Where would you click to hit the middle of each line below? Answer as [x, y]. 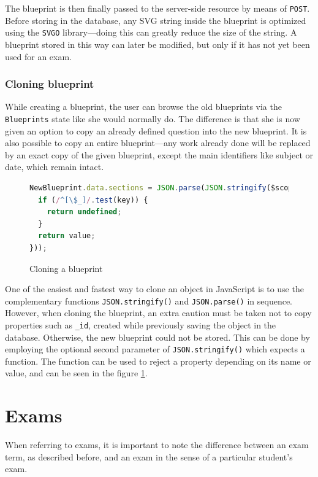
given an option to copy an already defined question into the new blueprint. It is [156, 130]
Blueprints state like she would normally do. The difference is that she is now [153, 118]
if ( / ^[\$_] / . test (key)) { [93, 200]
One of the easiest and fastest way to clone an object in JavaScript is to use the [154, 289]
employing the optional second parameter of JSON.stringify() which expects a [155, 349]
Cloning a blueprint [66, 268]
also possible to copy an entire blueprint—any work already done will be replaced [158, 143]
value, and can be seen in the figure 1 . [76, 373]
